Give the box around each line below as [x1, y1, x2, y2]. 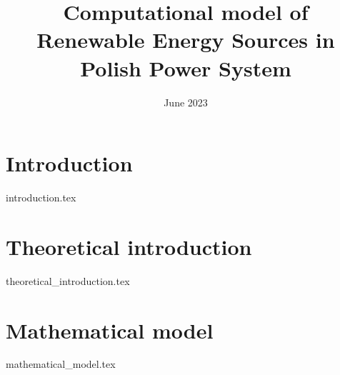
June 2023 [164, 94, 208, 109]
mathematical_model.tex [6, 356, 116, 371]
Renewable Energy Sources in [36, 25, 335, 54]
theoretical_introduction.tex [6, 273, 130, 288]
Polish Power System [80, 53, 291, 82]
